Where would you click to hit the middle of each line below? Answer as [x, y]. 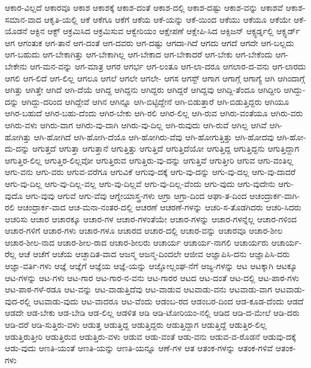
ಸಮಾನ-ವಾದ [23, 19]
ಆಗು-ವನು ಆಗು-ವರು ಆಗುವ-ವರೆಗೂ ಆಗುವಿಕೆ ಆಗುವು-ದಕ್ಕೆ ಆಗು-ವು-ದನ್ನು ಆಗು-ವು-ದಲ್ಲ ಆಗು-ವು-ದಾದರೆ [150, 172]
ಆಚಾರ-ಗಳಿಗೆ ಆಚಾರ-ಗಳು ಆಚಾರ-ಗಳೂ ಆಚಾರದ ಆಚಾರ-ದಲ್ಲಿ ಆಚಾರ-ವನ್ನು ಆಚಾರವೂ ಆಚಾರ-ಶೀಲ [144, 230]
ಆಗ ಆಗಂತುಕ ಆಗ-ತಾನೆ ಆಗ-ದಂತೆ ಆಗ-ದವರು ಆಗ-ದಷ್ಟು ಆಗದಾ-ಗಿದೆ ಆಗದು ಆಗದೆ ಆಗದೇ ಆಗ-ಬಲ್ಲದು [150, 42]
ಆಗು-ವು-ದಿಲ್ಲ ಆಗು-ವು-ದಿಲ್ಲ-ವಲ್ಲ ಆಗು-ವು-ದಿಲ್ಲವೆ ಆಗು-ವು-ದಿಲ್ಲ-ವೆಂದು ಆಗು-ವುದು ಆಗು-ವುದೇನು [140, 183]
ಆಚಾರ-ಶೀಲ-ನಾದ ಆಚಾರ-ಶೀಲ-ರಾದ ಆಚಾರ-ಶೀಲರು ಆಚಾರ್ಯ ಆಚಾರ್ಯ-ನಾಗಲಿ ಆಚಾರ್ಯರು [137, 242]
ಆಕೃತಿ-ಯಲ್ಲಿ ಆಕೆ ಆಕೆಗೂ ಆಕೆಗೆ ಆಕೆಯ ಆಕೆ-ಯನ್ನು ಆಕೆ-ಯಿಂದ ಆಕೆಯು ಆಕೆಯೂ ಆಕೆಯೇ [167, 19]
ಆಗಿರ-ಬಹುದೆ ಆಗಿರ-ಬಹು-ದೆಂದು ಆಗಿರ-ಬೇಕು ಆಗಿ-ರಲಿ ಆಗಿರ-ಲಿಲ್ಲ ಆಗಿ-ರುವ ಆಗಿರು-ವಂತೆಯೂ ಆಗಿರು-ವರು [154, 113]
